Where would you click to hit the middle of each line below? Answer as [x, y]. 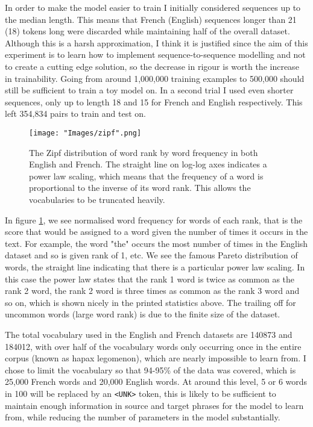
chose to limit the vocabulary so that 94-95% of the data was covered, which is [150, 369]
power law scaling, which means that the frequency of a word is [146, 176]
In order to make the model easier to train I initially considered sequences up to [153, 7]
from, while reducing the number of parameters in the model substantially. [143, 417]
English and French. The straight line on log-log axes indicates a [148, 164]
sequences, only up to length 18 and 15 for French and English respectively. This [154, 101]
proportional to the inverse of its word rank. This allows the [140, 188]
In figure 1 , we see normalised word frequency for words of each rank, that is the [154, 220]
